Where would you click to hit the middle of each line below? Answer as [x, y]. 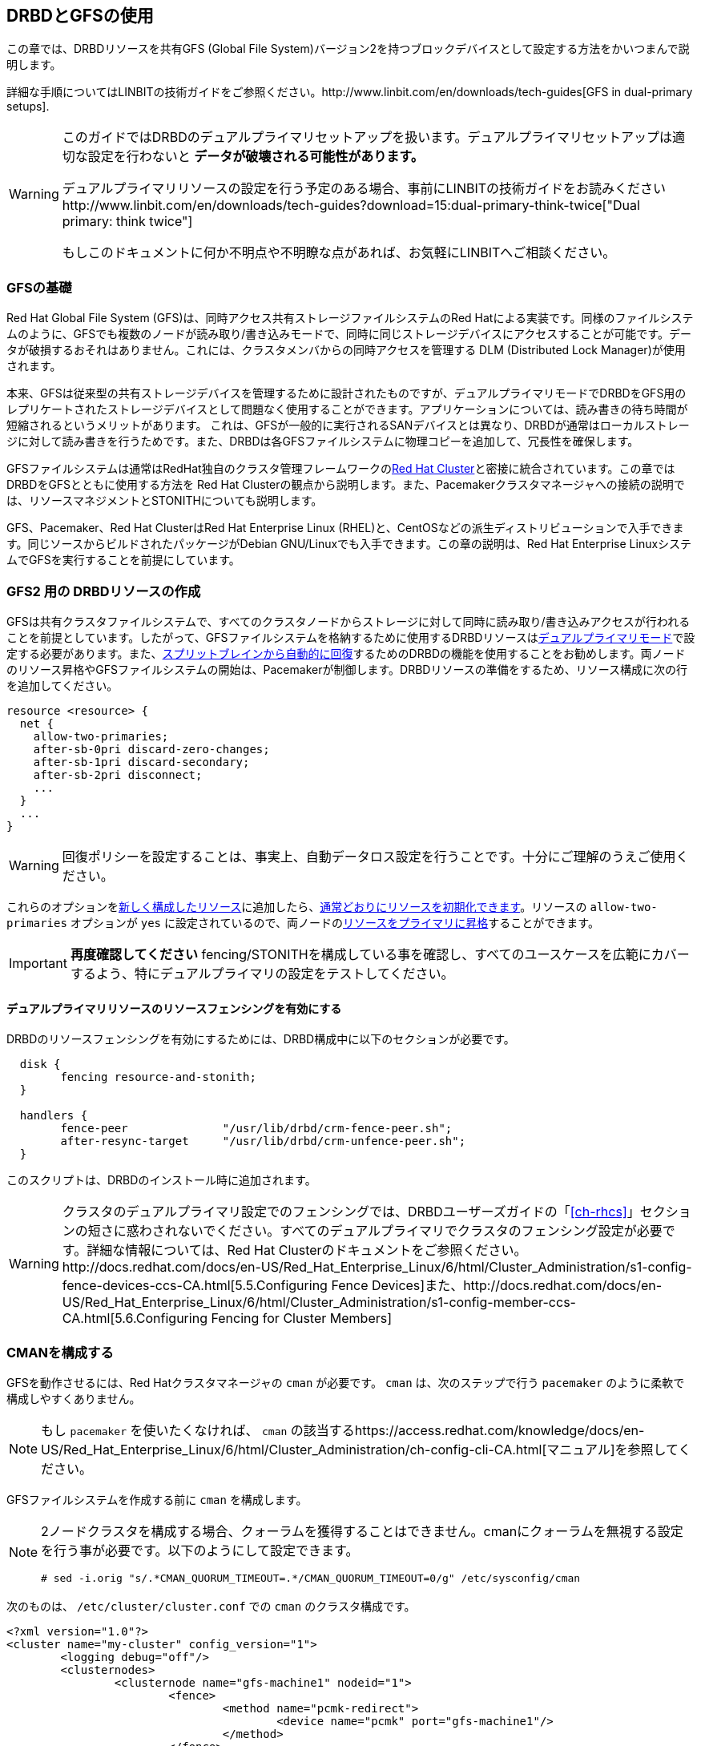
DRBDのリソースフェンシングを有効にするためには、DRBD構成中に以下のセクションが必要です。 [261, 1039]
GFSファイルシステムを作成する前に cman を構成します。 [157, 1499]
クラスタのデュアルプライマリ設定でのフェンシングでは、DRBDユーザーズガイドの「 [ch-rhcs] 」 [351, 1212]
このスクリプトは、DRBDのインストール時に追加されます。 [161, 1180]
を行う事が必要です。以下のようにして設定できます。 [200, 1550]
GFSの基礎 [39, 287]
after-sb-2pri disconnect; [118, 774]
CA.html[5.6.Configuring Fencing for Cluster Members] [227, 1319]
